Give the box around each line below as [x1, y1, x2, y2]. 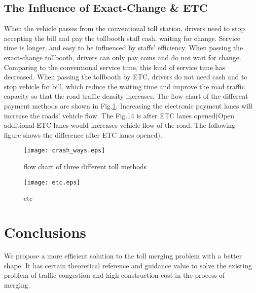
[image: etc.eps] [24, 179, 80, 186]
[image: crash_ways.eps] [24, 147, 105, 154]
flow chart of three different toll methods [24, 161, 147, 171]
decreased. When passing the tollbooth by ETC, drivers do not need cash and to [4, 72, 248, 82]
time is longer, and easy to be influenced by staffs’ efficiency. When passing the [4, 42, 243, 53]
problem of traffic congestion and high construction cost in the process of [4, 270, 225, 280]
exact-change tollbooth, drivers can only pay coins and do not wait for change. [4, 52, 241, 62]
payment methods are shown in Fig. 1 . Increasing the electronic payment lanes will [4, 100, 253, 110]
